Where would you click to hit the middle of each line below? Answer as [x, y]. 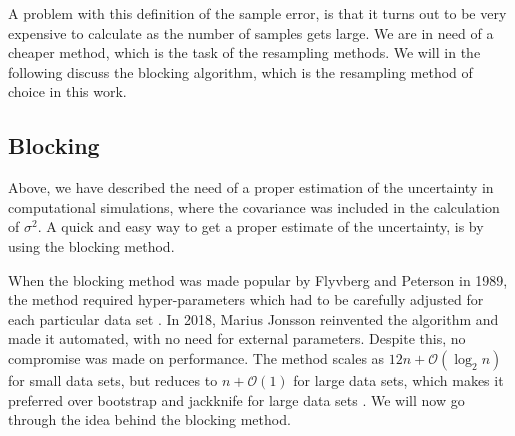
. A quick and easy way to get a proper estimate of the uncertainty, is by [260, 226]
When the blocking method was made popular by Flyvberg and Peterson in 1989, [258, 279]
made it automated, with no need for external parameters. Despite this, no [237, 338]
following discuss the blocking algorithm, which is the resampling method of [240, 71]
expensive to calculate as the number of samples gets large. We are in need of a [251, 32]
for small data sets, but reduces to [113, 379]
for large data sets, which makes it [398, 379]
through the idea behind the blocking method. [149, 419]
